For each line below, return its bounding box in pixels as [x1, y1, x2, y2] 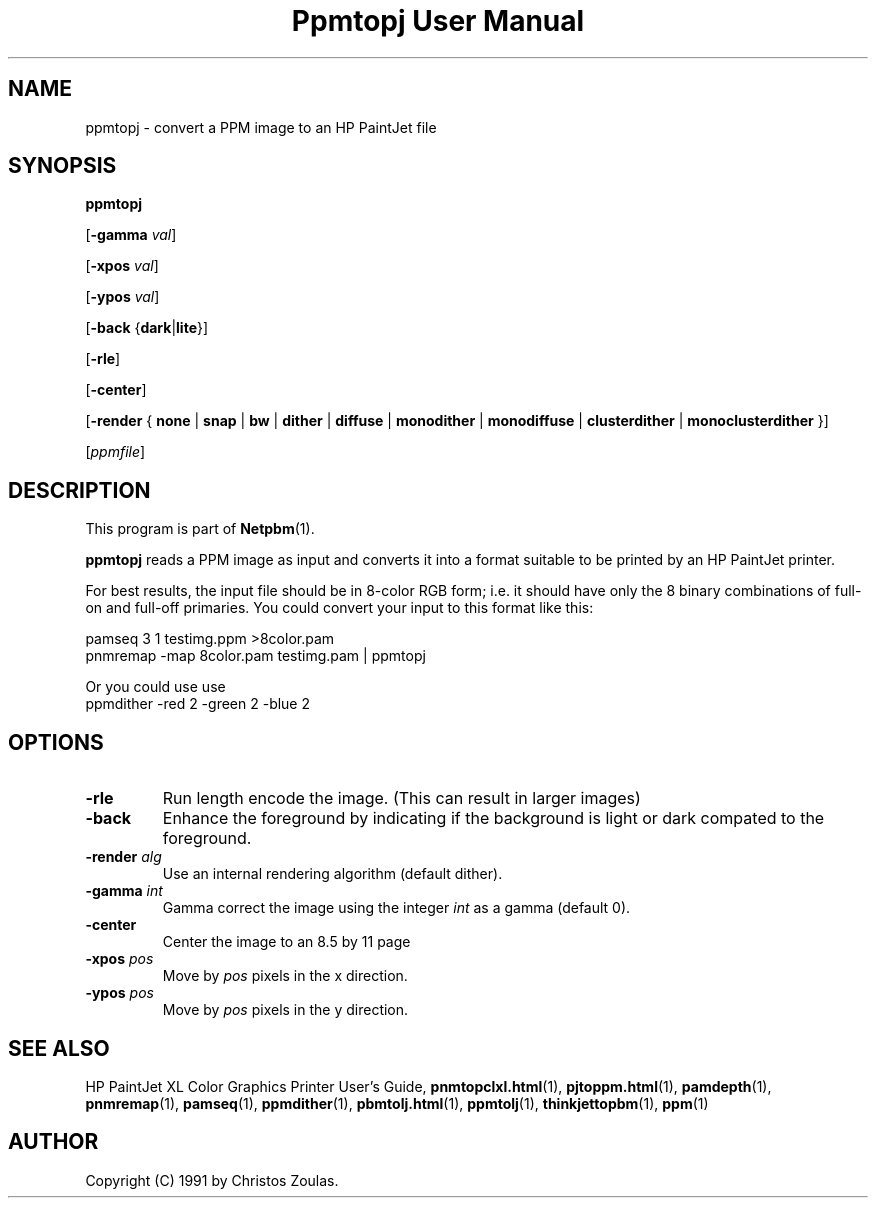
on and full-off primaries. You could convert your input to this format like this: [85, 599, 594, 617]
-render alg [85, 848, 162, 866]
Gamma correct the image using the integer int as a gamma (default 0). [162, 899, 631, 917]
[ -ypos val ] [85, 288, 160, 306]
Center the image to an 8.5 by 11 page [162, 933, 411, 951]
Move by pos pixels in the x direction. [162, 967, 408, 985]
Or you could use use [85, 678, 226, 696]
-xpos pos [85, 950, 154, 968]
